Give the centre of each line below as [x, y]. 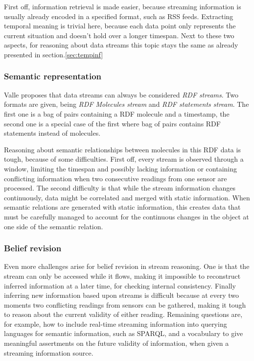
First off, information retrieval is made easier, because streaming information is [123, 6]
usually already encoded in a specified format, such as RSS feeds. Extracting [119, 16]
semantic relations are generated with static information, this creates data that [122, 207]
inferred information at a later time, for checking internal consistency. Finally [120, 285]
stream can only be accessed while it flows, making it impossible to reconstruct [122, 276]
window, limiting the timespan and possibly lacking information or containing [120, 168]
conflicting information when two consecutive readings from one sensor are [115, 178]
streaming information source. [49, 352]
